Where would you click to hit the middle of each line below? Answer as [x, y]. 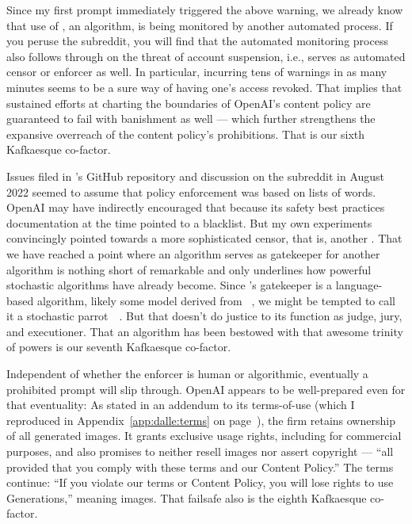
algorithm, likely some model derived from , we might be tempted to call [216, 300]
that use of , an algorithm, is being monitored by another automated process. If [200, 25]
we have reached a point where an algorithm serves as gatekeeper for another [193, 253]
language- [359, 285]
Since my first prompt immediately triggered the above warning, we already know [205, 10]
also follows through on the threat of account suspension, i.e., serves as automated [206, 56]
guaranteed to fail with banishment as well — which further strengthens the [191, 119]
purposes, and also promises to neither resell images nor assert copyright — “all [200, 451]
